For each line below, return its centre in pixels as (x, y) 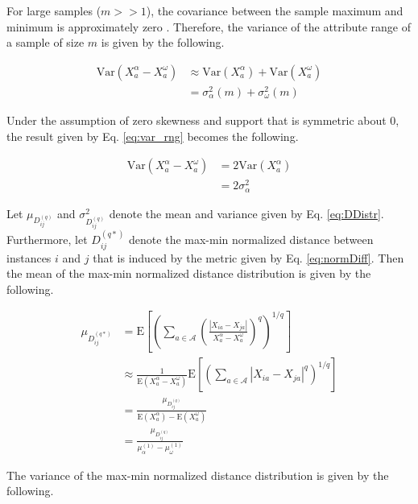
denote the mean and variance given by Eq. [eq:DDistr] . (246, 213)
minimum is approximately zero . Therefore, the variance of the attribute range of (209, 26)
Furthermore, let (47, 240)
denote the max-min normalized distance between (251, 240)
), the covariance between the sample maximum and (275, 10)
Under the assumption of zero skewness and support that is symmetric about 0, (203, 120)
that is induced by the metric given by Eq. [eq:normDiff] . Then (248, 257)
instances (29, 257)
